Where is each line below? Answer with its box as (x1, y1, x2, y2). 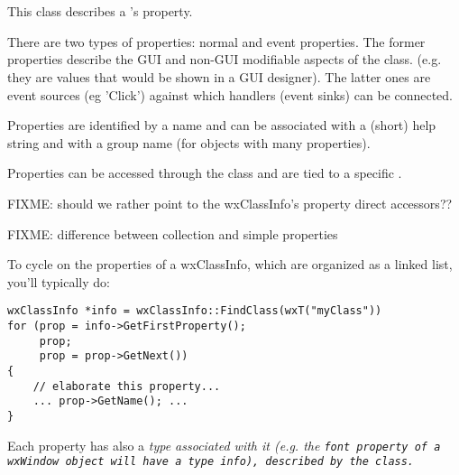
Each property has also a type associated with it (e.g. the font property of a (7, 435, 441, 454)
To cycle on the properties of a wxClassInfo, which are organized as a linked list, (7, 255, 453, 274)
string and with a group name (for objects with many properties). (7, 133, 371, 152)
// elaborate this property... (32, 379, 221, 393)
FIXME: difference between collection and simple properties (7, 224, 338, 243)
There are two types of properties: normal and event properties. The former (7, 32, 426, 51)
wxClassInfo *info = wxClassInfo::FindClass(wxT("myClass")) (7, 304, 382, 318)
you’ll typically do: (7, 272, 110, 291)
